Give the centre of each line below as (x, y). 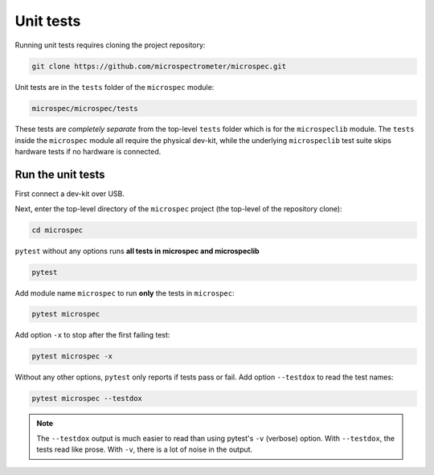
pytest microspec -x (72, 356)
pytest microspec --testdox (87, 399)
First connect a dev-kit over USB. (70, 194)
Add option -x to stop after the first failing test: (92, 335)
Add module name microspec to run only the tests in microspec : (125, 293)
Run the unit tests (60, 175)
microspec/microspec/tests (85, 108)
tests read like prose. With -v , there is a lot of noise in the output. (145, 449)
